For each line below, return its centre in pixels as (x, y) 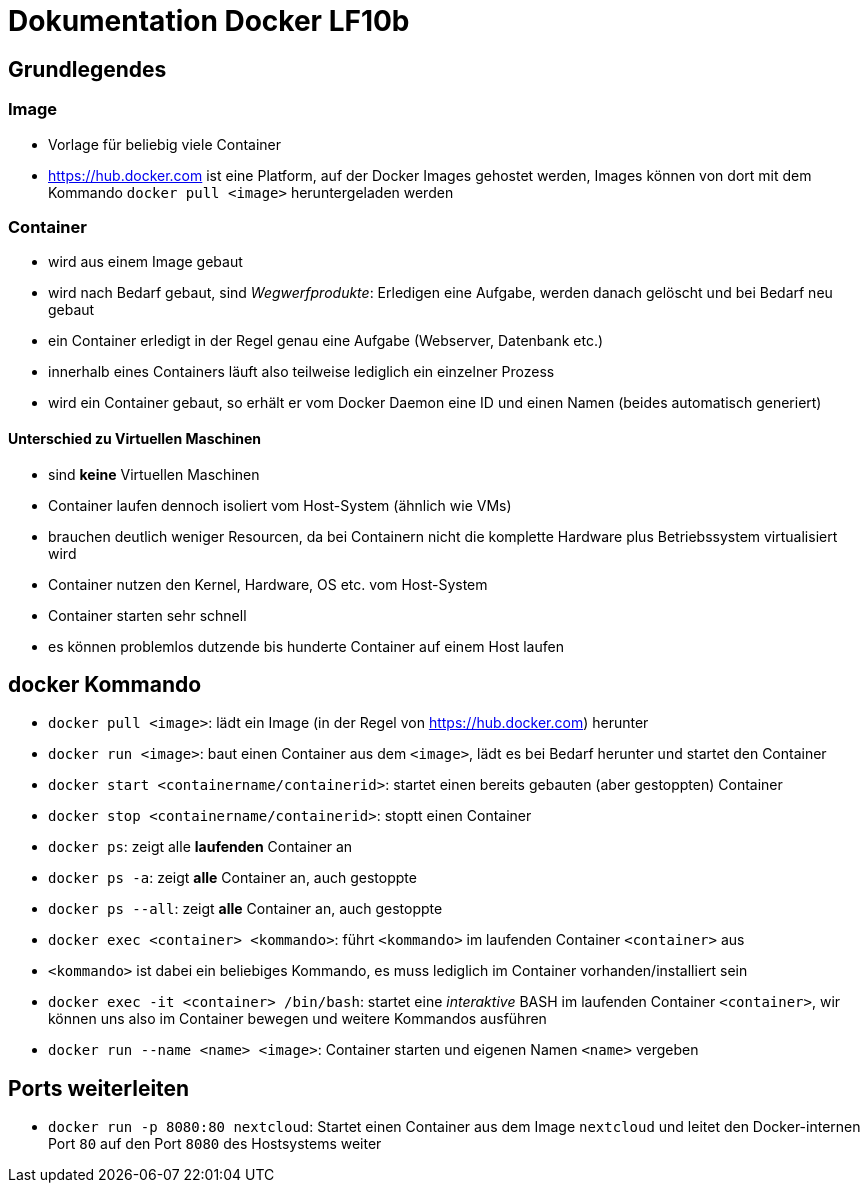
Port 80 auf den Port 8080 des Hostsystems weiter (215, 1144)
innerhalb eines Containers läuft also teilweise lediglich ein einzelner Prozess (301, 372)
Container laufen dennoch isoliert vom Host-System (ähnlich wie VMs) (280, 505)
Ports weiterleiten (99, 1088)
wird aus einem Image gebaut (145, 262)
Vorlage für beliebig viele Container (165, 144)
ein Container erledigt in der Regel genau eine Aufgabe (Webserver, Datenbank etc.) (326, 341)
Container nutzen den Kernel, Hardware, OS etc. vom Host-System (268, 584)
